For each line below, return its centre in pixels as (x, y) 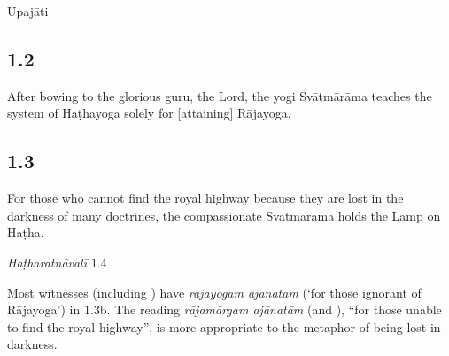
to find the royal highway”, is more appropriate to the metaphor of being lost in (224, 326)
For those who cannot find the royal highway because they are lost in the (205, 198)
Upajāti (28, 11)
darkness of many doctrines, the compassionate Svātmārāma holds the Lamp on (224, 215)
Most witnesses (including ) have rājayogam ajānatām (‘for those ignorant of (214, 292)
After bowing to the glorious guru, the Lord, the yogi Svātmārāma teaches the (220, 95)
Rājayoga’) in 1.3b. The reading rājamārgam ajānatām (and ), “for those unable (224, 310)
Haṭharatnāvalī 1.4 (57, 262)
